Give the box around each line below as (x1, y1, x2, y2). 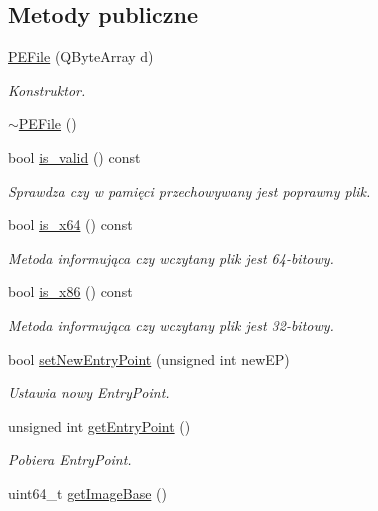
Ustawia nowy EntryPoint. (8, 382, 170, 403)
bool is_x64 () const (8, 214, 133, 235)
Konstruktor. (8, 79, 86, 100)
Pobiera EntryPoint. (8, 449, 132, 470)
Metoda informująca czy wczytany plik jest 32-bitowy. (8, 314, 334, 335)
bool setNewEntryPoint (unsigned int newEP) (8, 348, 290, 369)
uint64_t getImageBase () (8, 482, 167, 503)
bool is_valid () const (8, 146, 141, 167)
